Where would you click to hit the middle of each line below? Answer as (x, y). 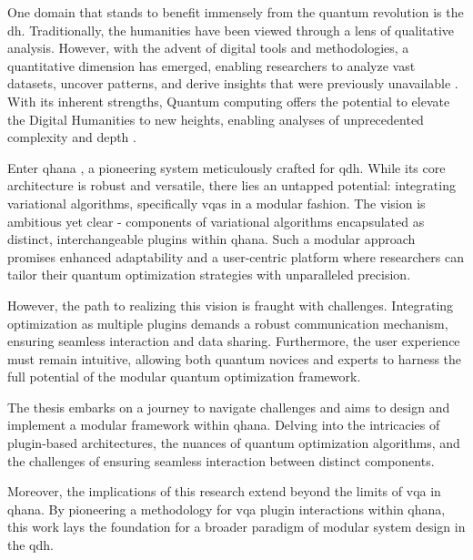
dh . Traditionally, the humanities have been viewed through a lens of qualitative (231, 30)
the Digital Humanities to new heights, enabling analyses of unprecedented (216, 119)
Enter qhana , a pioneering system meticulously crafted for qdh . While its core (226, 167)
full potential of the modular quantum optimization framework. (184, 377)
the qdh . (30, 545)
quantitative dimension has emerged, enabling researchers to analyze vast (211, 65)
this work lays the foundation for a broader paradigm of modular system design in (236, 527)
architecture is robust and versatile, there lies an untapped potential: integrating (231, 185)
